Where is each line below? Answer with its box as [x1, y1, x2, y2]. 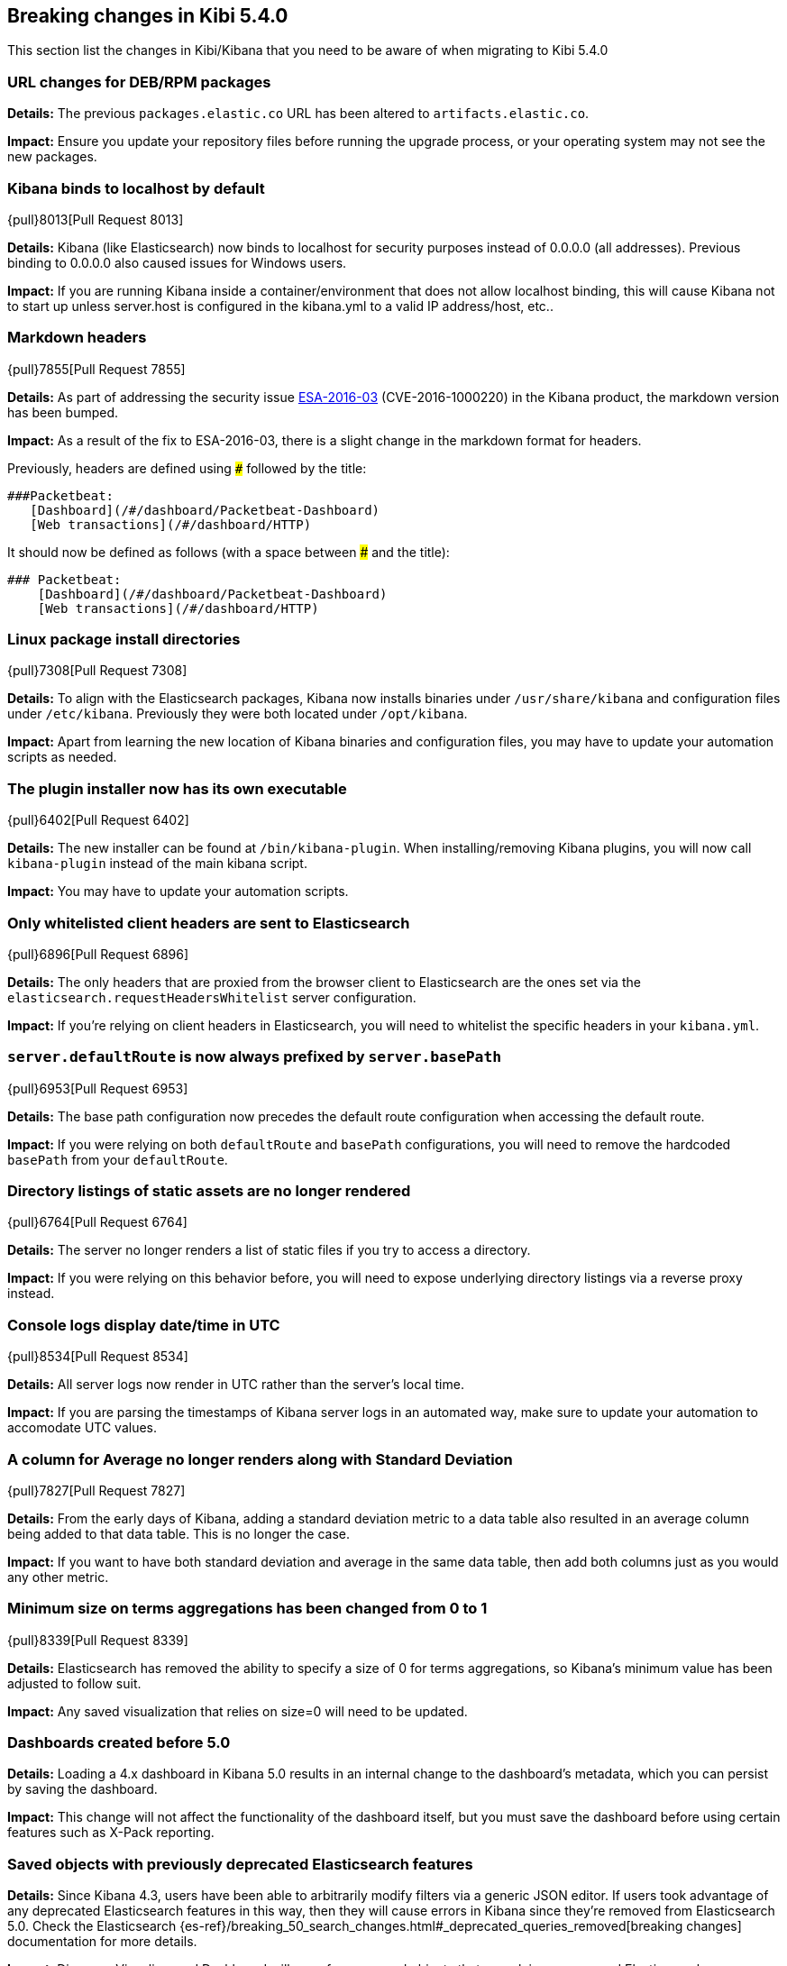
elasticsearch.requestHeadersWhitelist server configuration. [7, 989, 416, 1005]
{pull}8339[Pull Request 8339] [7, 1632, 188, 1648]
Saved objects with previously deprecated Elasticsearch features [7, 1854, 473, 1873]
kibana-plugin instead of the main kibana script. [7, 855, 307, 872]
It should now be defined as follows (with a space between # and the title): [7, 544, 450, 560]
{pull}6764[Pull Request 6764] [7, 1214, 188, 1230]
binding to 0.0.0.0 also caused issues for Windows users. [7, 254, 347, 270]
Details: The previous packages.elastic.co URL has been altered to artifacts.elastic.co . [7, 105, 590, 122]
